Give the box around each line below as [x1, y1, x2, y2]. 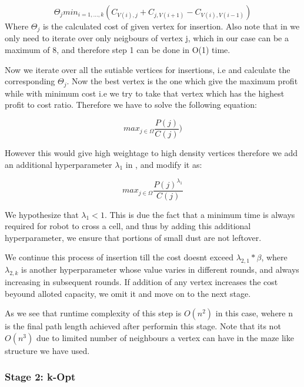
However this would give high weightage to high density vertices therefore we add [5, 146, 298, 158]
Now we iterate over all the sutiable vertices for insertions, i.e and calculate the [5, 63, 290, 75]
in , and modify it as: [125, 158, 202, 170]
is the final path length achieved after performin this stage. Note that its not [5, 320, 281, 332]
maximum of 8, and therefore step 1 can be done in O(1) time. [5, 44, 230, 56]
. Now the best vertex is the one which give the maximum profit [66, 75, 298, 87]
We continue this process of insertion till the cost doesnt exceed [5, 251, 234, 263]
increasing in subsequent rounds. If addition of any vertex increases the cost [5, 276, 278, 288]
